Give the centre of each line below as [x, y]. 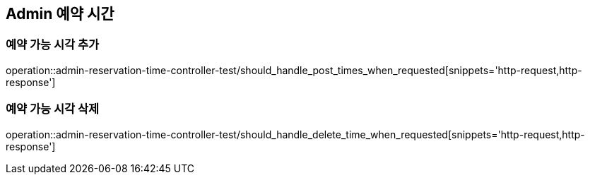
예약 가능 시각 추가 [53, 45]
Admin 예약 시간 [60, 14]
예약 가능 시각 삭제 [53, 109]
